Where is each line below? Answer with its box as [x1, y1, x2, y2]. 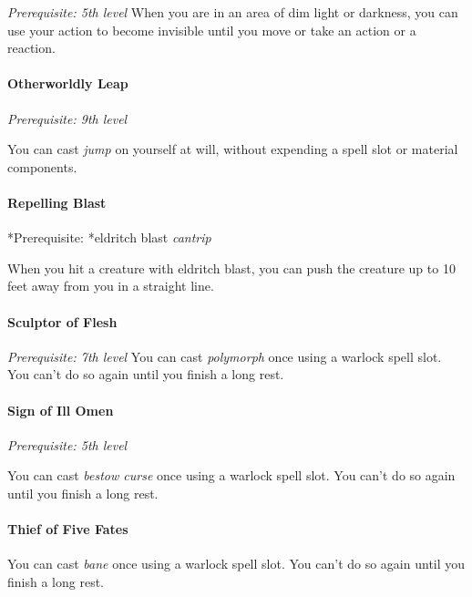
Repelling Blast [7, 192, 107, 211]
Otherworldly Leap [7, 74, 128, 93]
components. [7, 157, 77, 176]
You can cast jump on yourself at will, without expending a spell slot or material [7, 139, 458, 159]
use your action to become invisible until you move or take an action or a [7, 20, 416, 39]
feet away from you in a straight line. [7, 276, 214, 295]
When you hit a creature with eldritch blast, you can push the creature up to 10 [7, 258, 456, 277]
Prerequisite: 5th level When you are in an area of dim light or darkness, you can [7, 3, 458, 21]
